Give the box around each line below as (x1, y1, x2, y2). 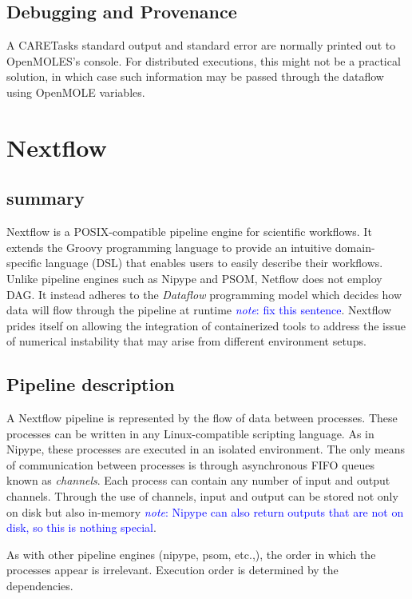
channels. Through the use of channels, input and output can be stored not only (6, 488, 398, 505)
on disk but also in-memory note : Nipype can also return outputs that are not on (6, 503, 404, 520)
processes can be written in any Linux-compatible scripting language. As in (6, 425, 374, 441)
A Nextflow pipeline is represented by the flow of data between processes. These (6, 409, 398, 426)
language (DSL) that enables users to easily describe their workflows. (45, 254, 383, 271)
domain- (335, 238, 375, 255)
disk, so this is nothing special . (6, 519, 156, 536)
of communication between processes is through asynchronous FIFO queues (6, 456, 375, 473)
